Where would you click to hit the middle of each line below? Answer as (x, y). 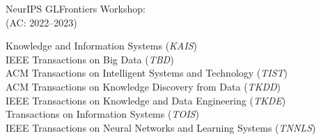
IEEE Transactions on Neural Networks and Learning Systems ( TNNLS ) (161, 127)
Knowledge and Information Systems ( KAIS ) (101, 46)
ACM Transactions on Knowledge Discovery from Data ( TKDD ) (143, 86)
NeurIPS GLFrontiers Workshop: (76, 8)
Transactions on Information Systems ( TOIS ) (102, 114)
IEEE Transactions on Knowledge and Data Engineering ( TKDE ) (146, 100)
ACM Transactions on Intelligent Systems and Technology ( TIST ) (147, 73)
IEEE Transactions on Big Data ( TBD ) (90, 59)
